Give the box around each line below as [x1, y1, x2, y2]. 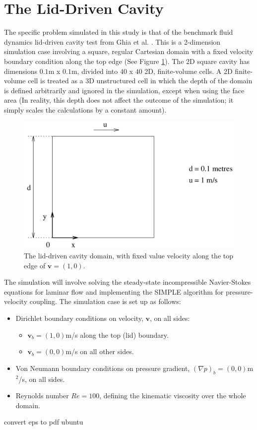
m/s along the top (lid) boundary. [65, 329, 169, 340]
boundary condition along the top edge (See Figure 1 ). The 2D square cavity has [4, 56, 250, 66]
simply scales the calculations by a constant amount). [4, 104, 167, 115]
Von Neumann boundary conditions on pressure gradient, [15, 363, 190, 373]
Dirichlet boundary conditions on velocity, [15, 312, 143, 323]
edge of [24, 260, 46, 270]
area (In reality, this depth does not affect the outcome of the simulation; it [4, 95, 234, 105]
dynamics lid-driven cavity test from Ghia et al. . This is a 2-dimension [4, 36, 221, 47]
